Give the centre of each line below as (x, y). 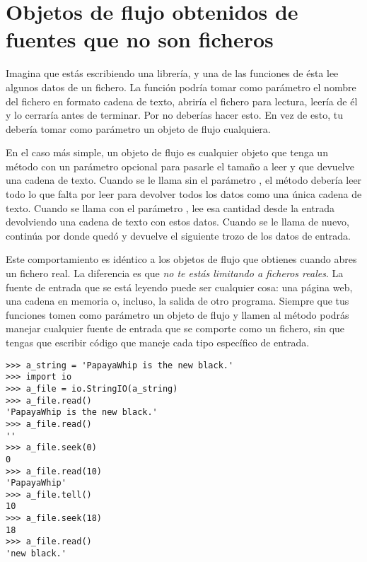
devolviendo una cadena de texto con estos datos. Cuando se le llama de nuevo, (177, 222)
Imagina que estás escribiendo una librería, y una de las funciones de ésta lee (172, 73)
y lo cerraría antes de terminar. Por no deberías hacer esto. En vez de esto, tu (174, 115)
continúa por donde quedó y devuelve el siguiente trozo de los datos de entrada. (179, 235)
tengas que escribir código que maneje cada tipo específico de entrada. (158, 342)
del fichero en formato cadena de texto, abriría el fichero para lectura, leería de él (182, 101)
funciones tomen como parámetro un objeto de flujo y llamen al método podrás (177, 314)
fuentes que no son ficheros (140, 39)
